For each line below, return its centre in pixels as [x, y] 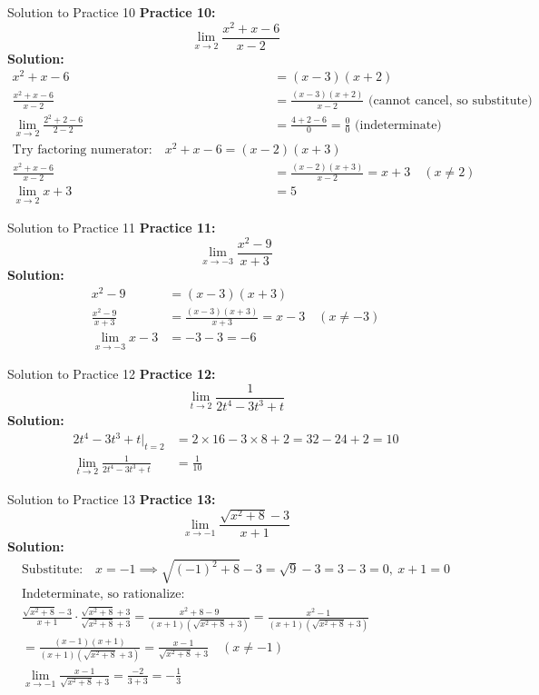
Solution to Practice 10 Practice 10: [112, 12]
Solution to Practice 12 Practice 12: [112, 374]
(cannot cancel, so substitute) [451, 100]
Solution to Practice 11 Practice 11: [112, 228]
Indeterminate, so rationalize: [103, 595]
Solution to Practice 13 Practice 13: [112, 498]
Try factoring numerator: [82, 149]
